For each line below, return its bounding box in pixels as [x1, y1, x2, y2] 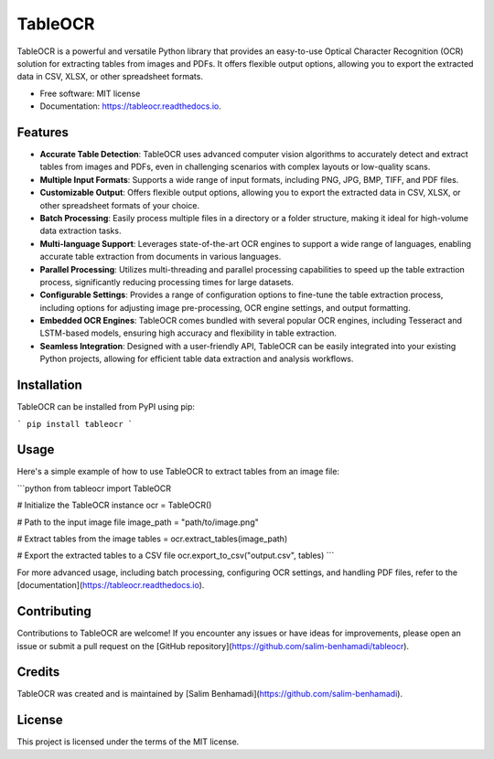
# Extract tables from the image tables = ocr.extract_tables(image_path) [16, 533, 288, 544]
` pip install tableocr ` [16, 419, 134, 429]
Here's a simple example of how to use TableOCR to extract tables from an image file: [16, 466, 340, 477]
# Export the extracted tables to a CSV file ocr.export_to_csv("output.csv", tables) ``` [16, 550, 335, 561]
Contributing [16, 604, 91, 619]
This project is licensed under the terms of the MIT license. [16, 736, 240, 747]
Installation [16, 378, 82, 393]
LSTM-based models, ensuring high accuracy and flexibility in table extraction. [39, 327, 338, 338]
